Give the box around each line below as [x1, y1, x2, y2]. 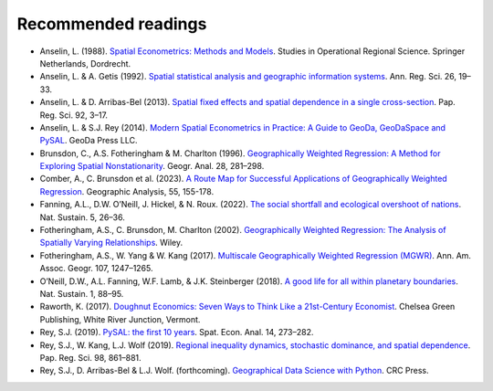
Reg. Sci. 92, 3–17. [39, 110, 109, 121]
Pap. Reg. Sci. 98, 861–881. [39, 352, 142, 363]
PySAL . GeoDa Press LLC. [39, 135, 138, 146]
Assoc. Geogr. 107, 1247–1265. [39, 263, 154, 274]
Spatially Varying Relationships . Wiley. [39, 238, 184, 248]
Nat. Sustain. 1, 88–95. [39, 288, 124, 299]
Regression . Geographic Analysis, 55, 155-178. [39, 185, 215, 196]
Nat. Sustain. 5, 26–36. [39, 211, 125, 223]
